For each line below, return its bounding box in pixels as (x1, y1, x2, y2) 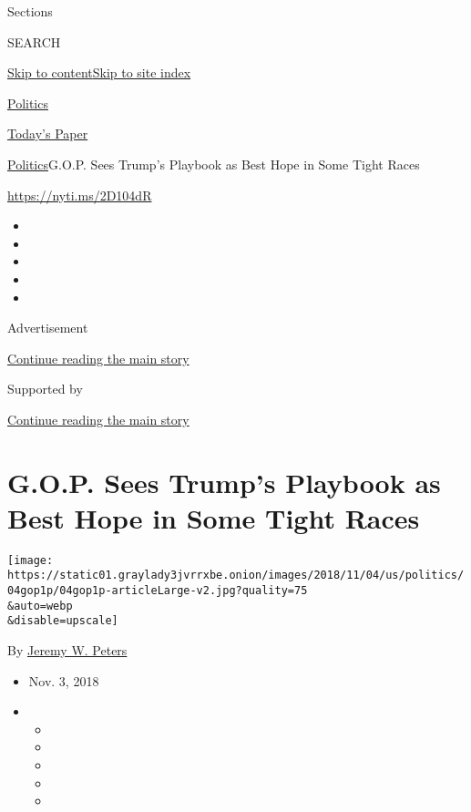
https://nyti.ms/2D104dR (7, 185, 152, 204)
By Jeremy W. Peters (7, 641, 128, 660)
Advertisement (7, 318, 88, 337)
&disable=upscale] (7, 614, 118, 628)
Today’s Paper (7, 124, 88, 143)
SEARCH (7, 32, 61, 51)
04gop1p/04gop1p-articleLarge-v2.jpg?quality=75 (7, 584, 308, 598)
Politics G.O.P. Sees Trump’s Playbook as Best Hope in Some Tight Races (7, 154, 420, 173)
